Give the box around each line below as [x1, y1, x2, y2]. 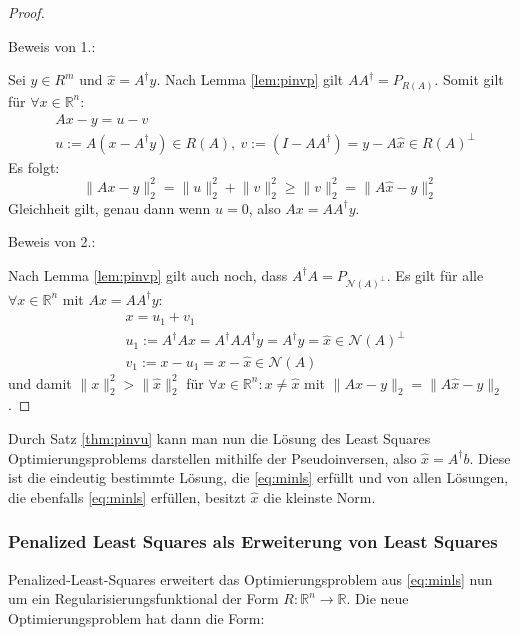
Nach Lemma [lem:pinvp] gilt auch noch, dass [8, 264, 288, 285]
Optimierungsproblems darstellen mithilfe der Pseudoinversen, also [8, 447, 417, 468]
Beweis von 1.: [8, 35, 96, 56]
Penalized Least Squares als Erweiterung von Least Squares [8, 529, 498, 554]
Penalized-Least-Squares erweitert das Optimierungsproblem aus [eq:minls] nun [8, 568, 493, 589]
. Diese [469, 447, 511, 468]
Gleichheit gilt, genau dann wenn [8, 197, 211, 218]
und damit [8, 372, 72, 393]
